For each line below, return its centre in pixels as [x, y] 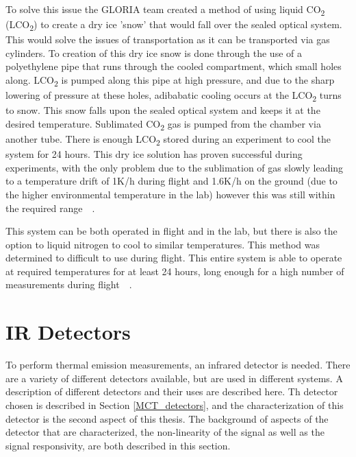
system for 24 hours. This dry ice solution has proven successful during [154, 154]
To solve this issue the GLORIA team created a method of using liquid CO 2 [165, 10]
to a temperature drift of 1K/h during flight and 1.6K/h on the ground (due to [171, 181]
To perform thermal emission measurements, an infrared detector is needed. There [178, 365]
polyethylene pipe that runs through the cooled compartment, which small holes [174, 66]
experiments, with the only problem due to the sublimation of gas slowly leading [175, 167]
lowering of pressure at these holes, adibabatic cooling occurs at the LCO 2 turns [174, 96]
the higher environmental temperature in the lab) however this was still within [170, 194]
